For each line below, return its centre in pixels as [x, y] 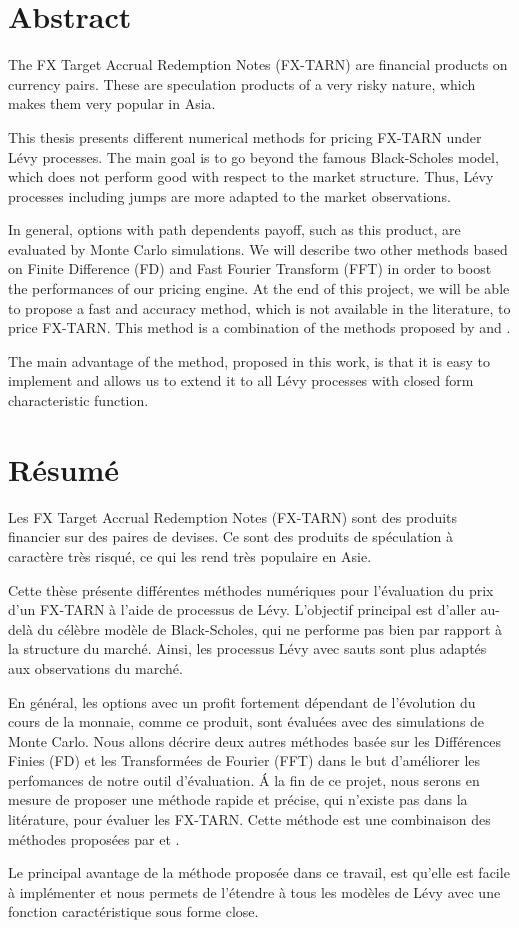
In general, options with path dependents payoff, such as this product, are [234, 229]
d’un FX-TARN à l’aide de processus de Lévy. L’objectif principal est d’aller [242, 609]
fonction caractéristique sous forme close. [133, 911]
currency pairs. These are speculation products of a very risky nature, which [242, 83]
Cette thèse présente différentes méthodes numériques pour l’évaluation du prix [251, 589]
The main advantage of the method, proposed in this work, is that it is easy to [249, 360]
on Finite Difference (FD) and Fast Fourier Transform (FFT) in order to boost [250, 268]
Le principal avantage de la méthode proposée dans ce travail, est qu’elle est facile [259, 872]
